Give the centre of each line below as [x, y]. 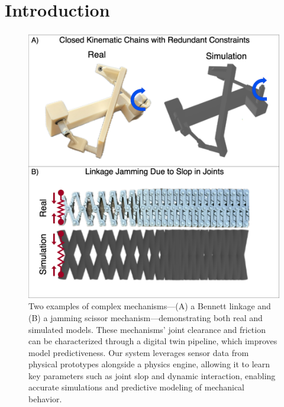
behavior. [45, 399]
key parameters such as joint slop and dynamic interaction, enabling [152, 375]
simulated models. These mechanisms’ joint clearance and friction [147, 329]
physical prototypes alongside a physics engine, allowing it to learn [149, 364]
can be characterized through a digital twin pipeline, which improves [153, 341]
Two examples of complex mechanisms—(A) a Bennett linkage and [150, 306]
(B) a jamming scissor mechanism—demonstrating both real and [146, 317]
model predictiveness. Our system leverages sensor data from [139, 352]
